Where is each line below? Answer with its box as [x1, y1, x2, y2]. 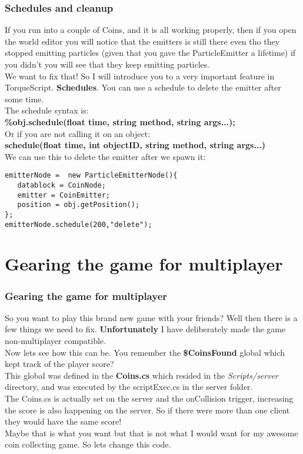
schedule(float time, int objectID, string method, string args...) [5, 139, 266, 151]
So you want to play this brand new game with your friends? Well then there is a [5, 311, 298, 323]
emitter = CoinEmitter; [17, 191, 110, 199]
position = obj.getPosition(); [17, 201, 140, 209]
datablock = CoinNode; [17, 181, 106, 189]
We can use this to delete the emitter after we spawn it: [5, 150, 206, 162]
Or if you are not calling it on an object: [5, 127, 151, 139]
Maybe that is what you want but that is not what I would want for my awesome [5, 426, 298, 439]
